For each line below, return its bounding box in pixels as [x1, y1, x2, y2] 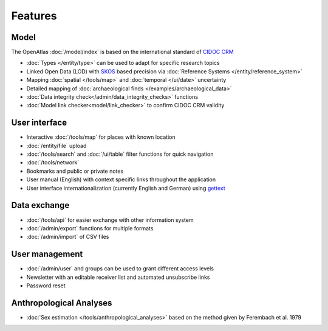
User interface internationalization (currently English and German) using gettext [26, 184, 226, 192]
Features [11, 9, 57, 22]
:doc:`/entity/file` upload [26, 142, 87, 149]
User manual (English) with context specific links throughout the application [26, 176, 216, 183]
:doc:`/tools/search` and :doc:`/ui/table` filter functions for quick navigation [26, 150, 214, 158]
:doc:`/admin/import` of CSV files [26, 233, 109, 241]
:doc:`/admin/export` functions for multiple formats [26, 224, 154, 232]
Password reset [26, 282, 66, 289]
